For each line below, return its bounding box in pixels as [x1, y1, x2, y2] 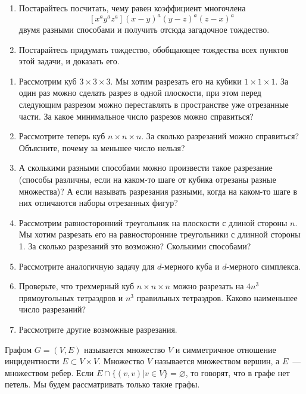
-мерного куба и [161, 259, 220, 272]
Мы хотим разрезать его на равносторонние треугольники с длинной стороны [18, 228, 301, 240]
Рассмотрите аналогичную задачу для [18, 259, 155, 272]
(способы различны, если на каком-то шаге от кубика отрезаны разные [18, 173, 276, 186]
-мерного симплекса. [226, 259, 301, 272]
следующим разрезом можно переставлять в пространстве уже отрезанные [18, 98, 289, 111]
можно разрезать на [173, 280, 244, 292]
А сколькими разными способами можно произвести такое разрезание [18, 161, 273, 174]
